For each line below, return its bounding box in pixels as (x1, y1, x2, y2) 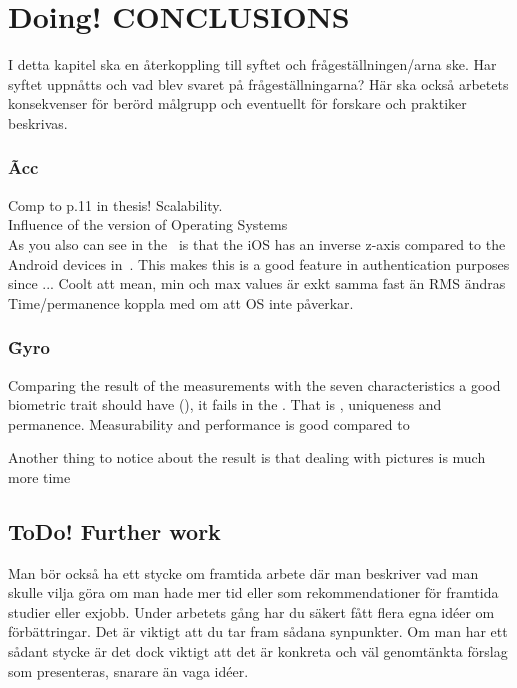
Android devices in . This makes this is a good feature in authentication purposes (8, 253, 510, 274)
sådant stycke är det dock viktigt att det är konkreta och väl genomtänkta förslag (8, 641, 508, 662)
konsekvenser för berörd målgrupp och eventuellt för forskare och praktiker (8, 93, 467, 114)
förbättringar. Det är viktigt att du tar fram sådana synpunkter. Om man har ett (8, 621, 508, 642)
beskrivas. (8, 112, 68, 133)
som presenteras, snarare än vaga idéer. (8, 660, 249, 681)
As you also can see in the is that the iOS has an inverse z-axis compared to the (8, 233, 506, 254)
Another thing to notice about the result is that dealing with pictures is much (8, 447, 486, 468)
